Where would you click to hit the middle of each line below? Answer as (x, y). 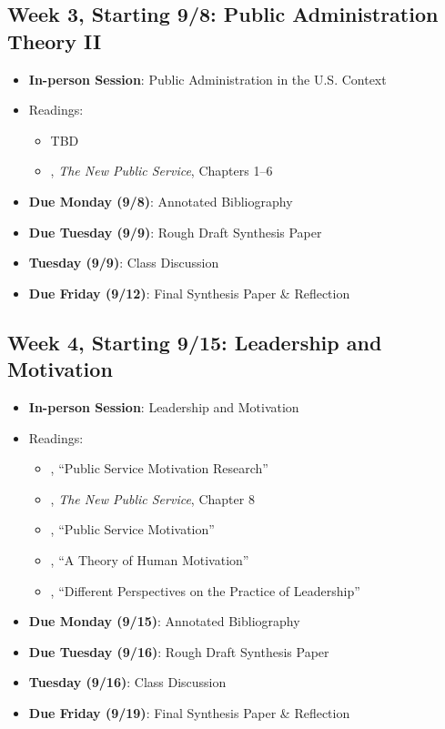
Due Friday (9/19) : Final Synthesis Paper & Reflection (189, 712)
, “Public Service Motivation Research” (159, 468)
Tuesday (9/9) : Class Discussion (124, 263)
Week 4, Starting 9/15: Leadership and (195, 342)
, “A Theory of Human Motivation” (150, 559)
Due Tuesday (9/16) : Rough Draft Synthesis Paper (179, 651)
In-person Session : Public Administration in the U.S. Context (207, 79)
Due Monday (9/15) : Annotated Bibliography (164, 621)
